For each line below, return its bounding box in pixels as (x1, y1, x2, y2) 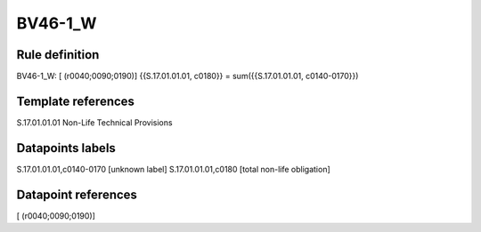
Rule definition (16, 47, 100, 62)
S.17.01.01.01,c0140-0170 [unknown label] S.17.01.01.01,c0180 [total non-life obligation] (16, 164, 331, 174)
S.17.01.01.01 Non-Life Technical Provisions (16, 116, 173, 128)
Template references (16, 93, 135, 108)
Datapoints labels (16, 140, 116, 156)
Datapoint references (16, 187, 138, 202)
